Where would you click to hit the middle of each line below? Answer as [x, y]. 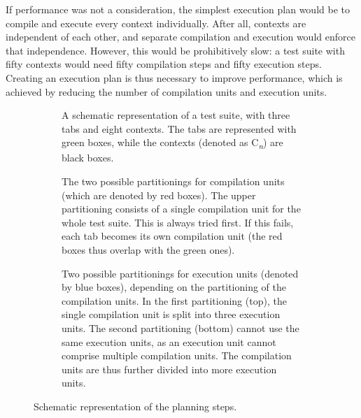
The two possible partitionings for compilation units [173, 181]
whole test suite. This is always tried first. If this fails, [178, 222]
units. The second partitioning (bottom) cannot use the [180, 328]
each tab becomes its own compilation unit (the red [172, 236]
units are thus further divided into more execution [169, 369]
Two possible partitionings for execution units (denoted [180, 273]
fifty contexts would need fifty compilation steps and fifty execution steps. [164, 64]
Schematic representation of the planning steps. [135, 406]
